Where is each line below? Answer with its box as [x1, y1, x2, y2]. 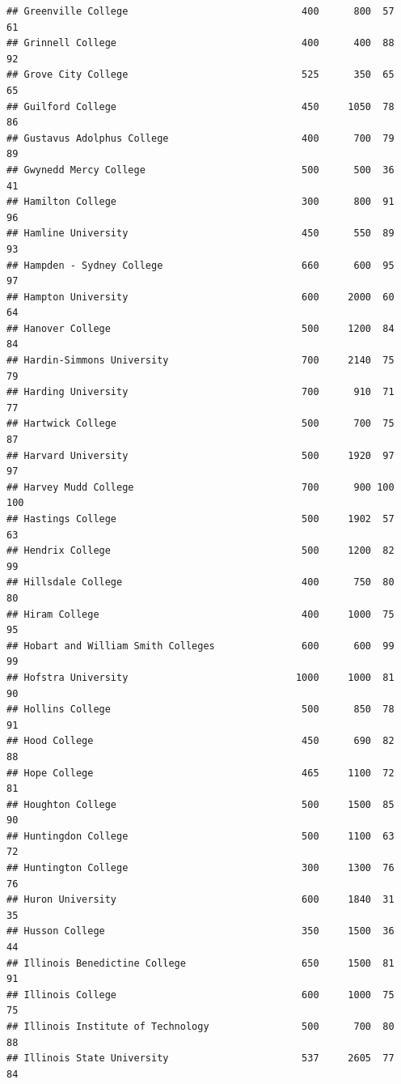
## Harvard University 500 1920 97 [6, 449, 395, 461]
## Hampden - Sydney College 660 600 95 [6, 259, 395, 271]
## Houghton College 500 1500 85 [6, 798, 395, 810]
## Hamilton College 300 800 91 [6, 196, 395, 208]
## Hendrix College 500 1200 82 [6, 545, 395, 557]
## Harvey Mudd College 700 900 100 [6, 481, 395, 493]
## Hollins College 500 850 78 [6, 704, 395, 716]
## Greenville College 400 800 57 [6, 6, 395, 17]
